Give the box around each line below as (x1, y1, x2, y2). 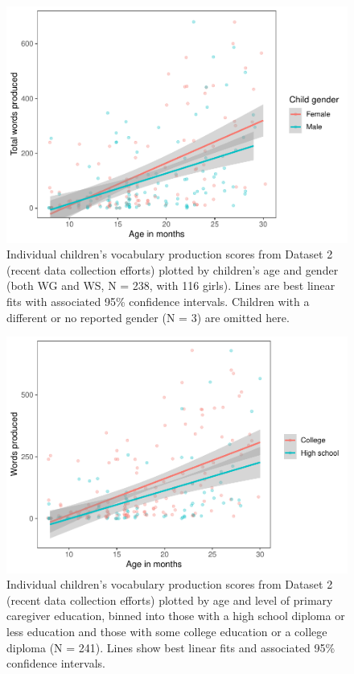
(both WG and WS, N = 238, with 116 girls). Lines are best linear (6, 277, 335, 294)
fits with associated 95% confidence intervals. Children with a (6, 292, 310, 309)
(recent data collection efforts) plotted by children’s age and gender (6, 261, 339, 278)
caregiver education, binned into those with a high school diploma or (6, 607, 345, 624)
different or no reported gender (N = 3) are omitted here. (6, 308, 290, 325)
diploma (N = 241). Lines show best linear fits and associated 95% (6, 639, 335, 655)
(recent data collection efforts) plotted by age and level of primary (6, 591, 333, 608)
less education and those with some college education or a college (6, 623, 327, 639)
